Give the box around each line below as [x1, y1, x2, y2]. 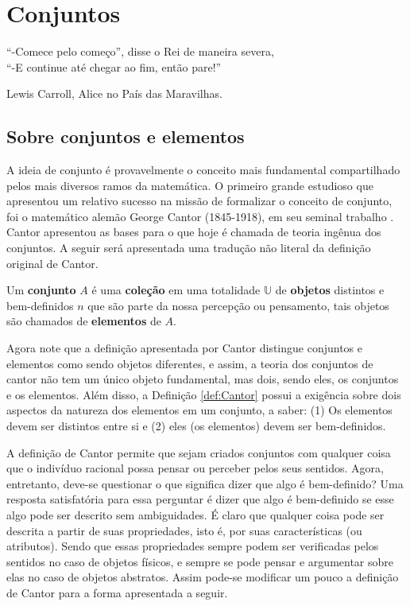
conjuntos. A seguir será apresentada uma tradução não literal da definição [6, 239, 371, 256]
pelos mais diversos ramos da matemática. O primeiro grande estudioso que [6, 177, 373, 193]
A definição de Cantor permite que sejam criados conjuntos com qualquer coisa [6, 444, 391, 460]
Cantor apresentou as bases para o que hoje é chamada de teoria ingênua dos [6, 223, 381, 240]
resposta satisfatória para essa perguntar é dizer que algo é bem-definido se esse [6, 491, 394, 507]
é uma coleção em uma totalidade [91, 282, 261, 298]
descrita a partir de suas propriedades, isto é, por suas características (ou [6, 522, 362, 538]
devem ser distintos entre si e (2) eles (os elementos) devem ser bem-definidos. [6, 418, 386, 434]
